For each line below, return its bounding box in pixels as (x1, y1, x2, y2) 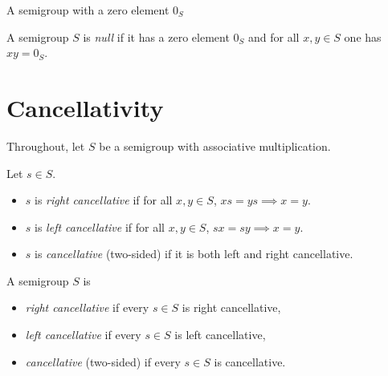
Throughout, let (6, 137, 85, 154)
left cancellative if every (25, 326, 141, 343)
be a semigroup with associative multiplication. (99, 137, 331, 154)
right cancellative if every (25, 299, 149, 316)
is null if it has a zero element (83, 28, 230, 45)
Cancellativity (6, 91, 164, 123)
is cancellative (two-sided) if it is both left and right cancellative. (35, 245, 353, 262)
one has (344, 28, 382, 45)
